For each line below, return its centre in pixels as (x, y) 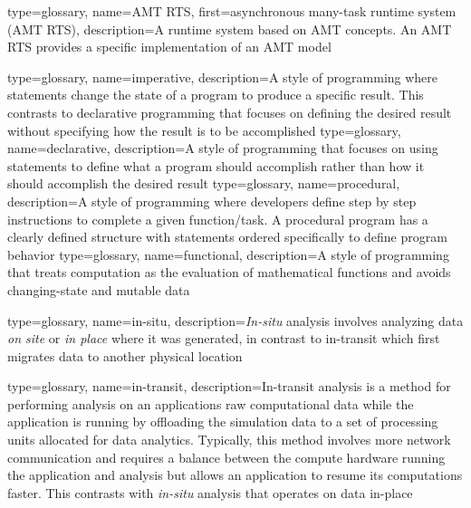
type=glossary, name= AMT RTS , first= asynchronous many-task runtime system (232, 11)
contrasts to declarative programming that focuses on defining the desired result (230, 112)
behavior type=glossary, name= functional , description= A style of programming (228, 254)
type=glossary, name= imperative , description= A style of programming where (223, 77)
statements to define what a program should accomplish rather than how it (216, 165)
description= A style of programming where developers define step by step (212, 201)
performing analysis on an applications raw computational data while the (211, 403)
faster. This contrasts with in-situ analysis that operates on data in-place (210, 492)
